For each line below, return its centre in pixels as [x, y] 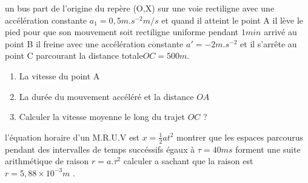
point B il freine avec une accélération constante [94, 43]
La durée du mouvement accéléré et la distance [106, 96]
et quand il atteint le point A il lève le [233, 20]
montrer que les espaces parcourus [240, 137]
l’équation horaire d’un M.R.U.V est [72, 137]
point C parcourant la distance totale [74, 55]
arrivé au [280, 32]
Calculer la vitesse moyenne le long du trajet [102, 117]
